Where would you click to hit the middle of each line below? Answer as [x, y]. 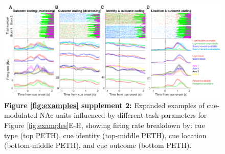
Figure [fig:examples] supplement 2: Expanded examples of [104, 105]
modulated [21, 115]
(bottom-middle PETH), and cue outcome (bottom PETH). [98, 145]
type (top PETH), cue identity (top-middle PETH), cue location [105, 135]
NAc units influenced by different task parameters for [123, 115]
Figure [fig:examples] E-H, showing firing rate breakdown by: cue [105, 125]
